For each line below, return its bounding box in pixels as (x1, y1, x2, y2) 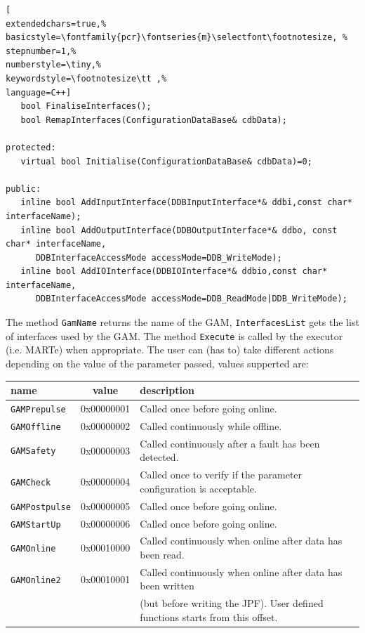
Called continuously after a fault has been (140, 436, 320, 450)
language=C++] (6, 87, 72, 98)
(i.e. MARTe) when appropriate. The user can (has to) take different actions (6, 342, 334, 357)
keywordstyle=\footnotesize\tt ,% (6, 73, 167, 84)
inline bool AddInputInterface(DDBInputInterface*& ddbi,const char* (20, 197, 352, 208)
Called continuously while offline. (140, 418, 282, 433)
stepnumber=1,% (6, 46, 77, 56)
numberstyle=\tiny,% (6, 60, 102, 70)
